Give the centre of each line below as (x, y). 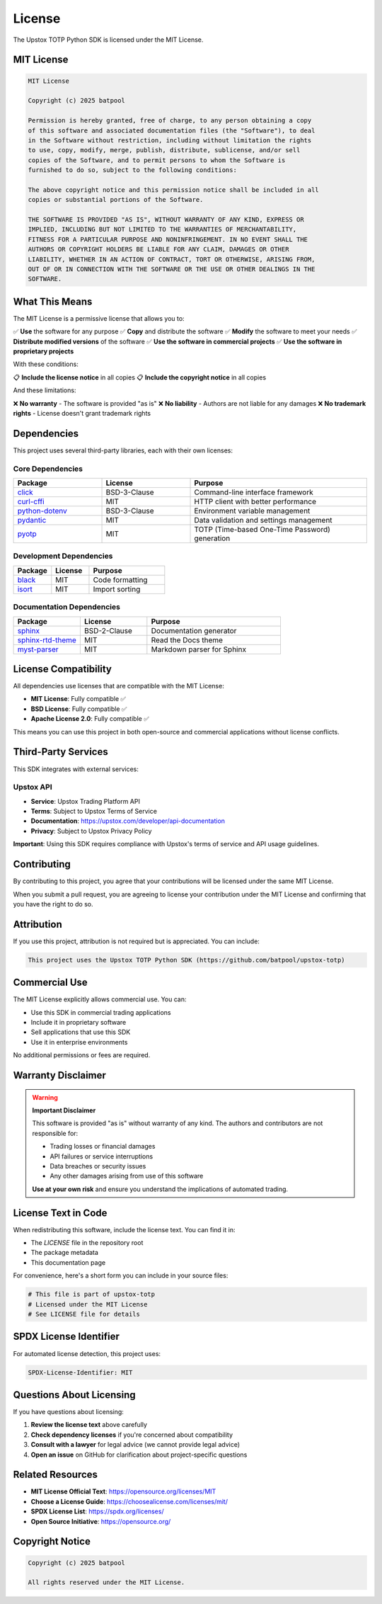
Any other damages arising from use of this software (127, 1176)
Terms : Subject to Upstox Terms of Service (94, 812)
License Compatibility (63, 669)
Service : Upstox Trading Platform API (86, 801)
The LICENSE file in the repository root (87, 1243)
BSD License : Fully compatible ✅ (79, 709)
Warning (45, 1097)
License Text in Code (60, 1213)
